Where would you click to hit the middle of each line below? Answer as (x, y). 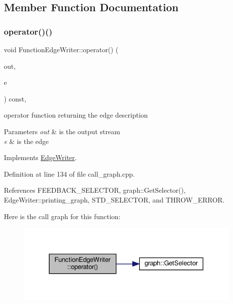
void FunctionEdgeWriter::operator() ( (61, 49)
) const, (15, 98)
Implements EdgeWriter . (40, 157)
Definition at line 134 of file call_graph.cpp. (69, 173)
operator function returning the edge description (76, 115)
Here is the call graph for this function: (62, 216)
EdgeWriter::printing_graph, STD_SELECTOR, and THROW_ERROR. (114, 199)
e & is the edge (27, 141)
